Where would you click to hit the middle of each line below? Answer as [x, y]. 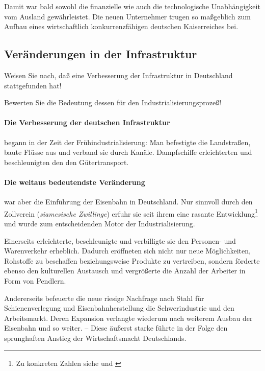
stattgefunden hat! [33, 85]
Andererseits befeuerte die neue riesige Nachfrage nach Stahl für [104, 298]
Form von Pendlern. [35, 280]
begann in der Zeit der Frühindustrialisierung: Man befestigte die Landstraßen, [127, 142]
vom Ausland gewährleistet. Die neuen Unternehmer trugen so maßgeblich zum [127, 16]
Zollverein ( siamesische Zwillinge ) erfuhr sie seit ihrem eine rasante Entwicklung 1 [131, 213]
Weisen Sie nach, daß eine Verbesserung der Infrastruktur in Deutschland [118, 75]
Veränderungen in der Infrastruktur [101, 54]
